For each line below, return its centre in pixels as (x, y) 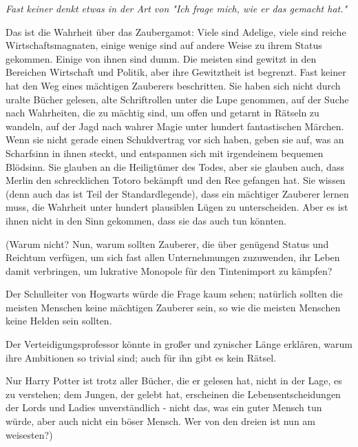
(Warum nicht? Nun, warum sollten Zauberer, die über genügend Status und (167, 243)
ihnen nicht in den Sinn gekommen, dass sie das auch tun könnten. (146, 220)
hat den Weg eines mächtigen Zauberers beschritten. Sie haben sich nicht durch (173, 85)
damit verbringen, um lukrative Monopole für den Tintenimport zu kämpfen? (169, 270)
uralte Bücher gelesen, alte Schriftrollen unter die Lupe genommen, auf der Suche (177, 99)
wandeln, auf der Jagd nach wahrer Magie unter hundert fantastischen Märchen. (175, 126)
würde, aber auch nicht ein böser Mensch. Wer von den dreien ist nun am (160, 421)
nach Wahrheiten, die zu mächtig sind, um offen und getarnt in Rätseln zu (162, 113)
